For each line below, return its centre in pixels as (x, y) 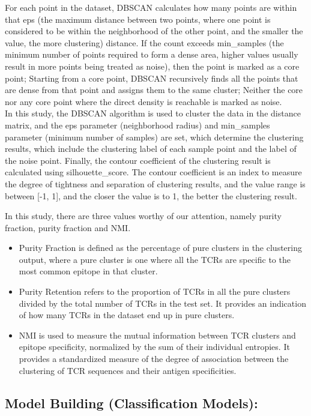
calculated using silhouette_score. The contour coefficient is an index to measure (153, 172)
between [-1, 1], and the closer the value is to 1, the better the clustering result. (151, 195)
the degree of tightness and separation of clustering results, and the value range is (155, 183)
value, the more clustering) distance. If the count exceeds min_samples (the (144, 42)
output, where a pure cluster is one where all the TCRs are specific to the (155, 259)
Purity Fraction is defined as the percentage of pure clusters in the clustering (160, 248)
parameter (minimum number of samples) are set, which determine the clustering (154, 137)
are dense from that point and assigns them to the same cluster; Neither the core (154, 90)
